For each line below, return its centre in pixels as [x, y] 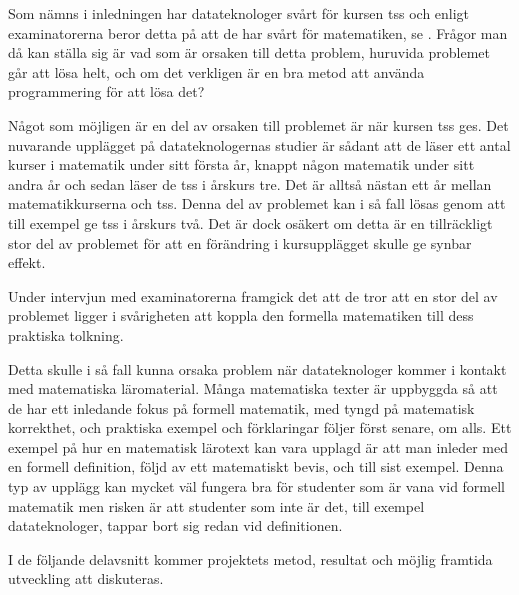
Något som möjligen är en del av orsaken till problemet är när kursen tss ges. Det [258, 124]
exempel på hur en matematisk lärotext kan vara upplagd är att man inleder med [258, 446]
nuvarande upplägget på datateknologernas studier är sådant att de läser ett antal [259, 144]
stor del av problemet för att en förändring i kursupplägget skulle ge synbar [240, 242]
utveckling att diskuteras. [86, 578]
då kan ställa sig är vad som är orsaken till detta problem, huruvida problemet [249, 52]
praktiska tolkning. [66, 334]
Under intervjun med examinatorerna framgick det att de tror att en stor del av [253, 295]
